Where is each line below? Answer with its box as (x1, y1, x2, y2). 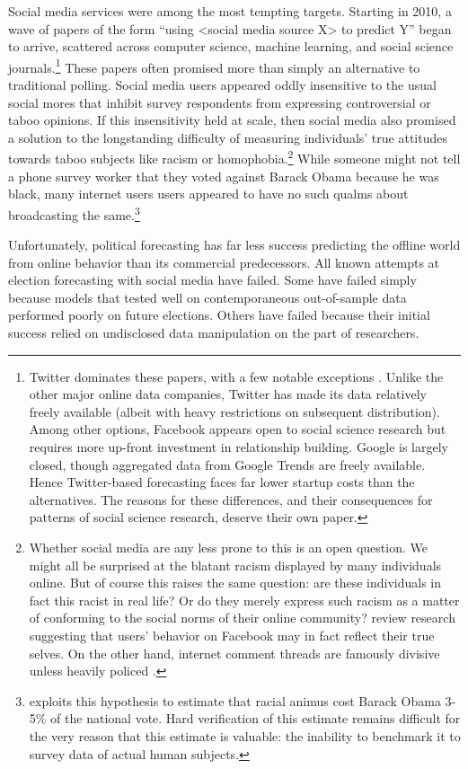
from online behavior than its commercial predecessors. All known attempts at (8, 252, 440, 271)
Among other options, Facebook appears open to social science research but (29, 420, 446, 438)
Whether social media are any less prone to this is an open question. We (29, 538, 428, 556)
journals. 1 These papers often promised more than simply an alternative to (8, 55, 420, 76)
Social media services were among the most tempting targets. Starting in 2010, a (8, 2, 452, 20)
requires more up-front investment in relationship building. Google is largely (29, 438, 448, 456)
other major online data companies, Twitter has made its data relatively (29, 384, 427, 403)
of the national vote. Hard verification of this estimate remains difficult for (50, 709, 461, 728)
